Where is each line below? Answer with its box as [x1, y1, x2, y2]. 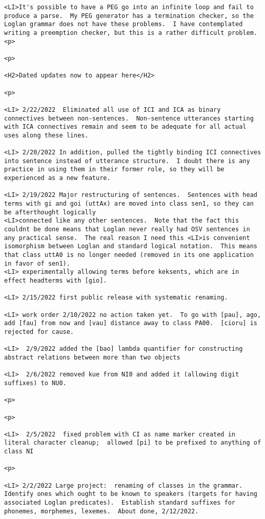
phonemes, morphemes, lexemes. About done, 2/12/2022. [4, 507, 199, 515]
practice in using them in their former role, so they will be [4, 166, 225, 173]
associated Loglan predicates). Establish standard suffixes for [4, 499, 236, 507]
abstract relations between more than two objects [4, 353, 180, 361]
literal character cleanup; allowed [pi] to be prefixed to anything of [4, 439, 261, 447]
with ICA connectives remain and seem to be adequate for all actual [4, 123, 247, 131]
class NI [4, 448, 34, 455]
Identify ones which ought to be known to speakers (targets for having [4, 490, 257, 498]
